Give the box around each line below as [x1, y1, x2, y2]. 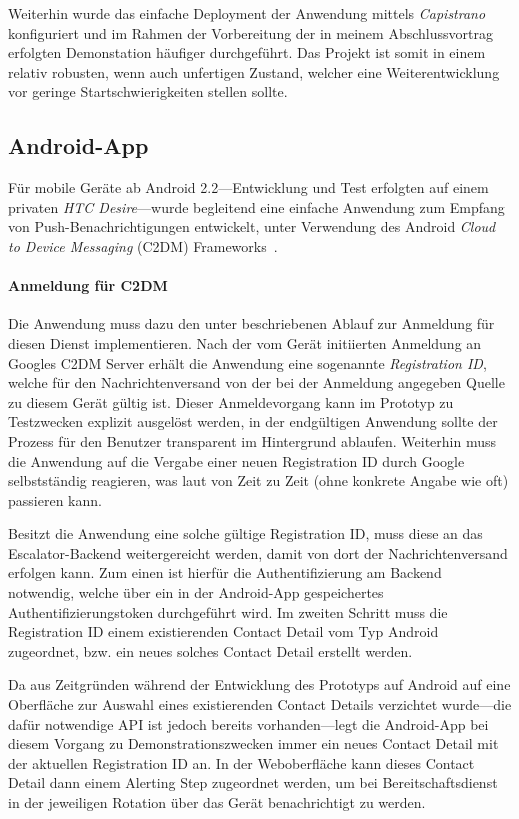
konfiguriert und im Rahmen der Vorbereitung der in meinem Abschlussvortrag [8, 22, 493, 43]
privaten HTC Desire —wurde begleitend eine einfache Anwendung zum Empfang [8, 196, 505, 217]
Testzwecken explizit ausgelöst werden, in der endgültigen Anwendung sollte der [8, 411, 498, 432]
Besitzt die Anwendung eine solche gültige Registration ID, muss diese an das [8, 523, 483, 544]
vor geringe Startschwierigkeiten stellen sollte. [8, 81, 288, 102]
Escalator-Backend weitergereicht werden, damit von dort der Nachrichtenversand [8, 542, 508, 563]
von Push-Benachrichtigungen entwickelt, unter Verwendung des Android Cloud [8, 216, 496, 237]
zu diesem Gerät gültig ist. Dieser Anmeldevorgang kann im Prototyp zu [8, 391, 454, 412]
